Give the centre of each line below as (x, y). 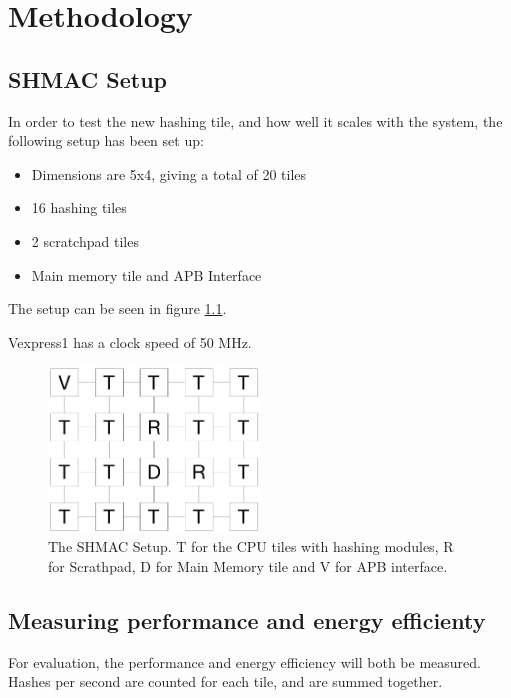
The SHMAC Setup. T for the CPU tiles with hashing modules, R (251, 546)
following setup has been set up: (106, 140)
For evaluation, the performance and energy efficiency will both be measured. (244, 661)
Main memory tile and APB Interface (146, 274)
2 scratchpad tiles (85, 240)
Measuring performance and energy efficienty (247, 620)
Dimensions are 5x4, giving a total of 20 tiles (169, 173)
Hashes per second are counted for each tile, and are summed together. (225, 681)
